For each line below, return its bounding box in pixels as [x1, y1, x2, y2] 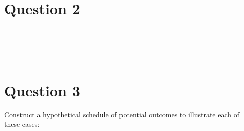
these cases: [4, 119, 40, 129]
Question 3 [4, 80, 80, 100]
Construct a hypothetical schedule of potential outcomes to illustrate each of [4, 109, 239, 119]
